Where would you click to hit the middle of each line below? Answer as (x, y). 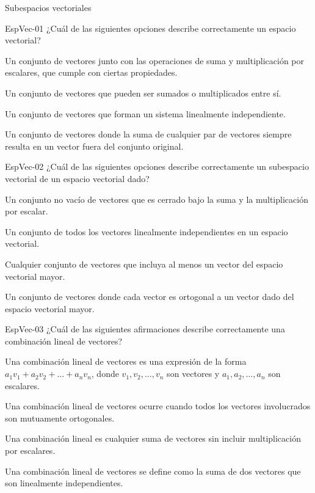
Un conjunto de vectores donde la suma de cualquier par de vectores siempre (148, 134)
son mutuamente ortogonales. (60, 418)
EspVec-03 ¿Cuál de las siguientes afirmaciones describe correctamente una (145, 329)
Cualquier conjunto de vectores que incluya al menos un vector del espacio (144, 264)
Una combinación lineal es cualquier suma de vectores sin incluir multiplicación (153, 438)
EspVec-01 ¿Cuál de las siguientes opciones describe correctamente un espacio (150, 28)
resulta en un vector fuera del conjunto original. (94, 146)
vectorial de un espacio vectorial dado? (77, 178)
